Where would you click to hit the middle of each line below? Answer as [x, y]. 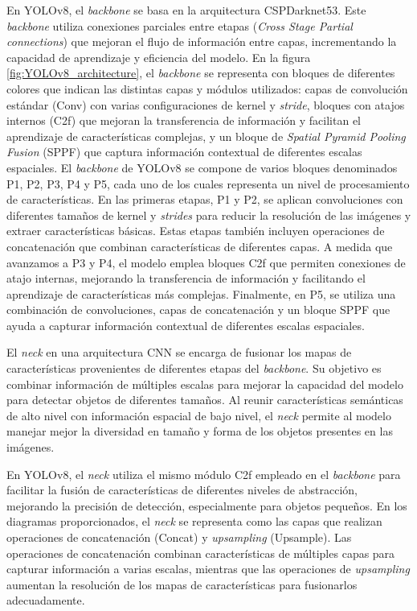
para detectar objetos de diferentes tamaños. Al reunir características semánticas [205, 400]
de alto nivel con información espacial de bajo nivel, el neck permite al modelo [199, 415]
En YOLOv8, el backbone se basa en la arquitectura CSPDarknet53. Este [186, 10]
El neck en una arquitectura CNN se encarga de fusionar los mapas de [179, 352]
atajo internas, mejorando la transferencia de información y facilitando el [186, 278]
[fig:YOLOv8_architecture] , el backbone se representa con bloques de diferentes [201, 73]
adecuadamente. [46, 600]
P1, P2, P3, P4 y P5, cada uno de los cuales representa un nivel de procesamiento [208, 183]
